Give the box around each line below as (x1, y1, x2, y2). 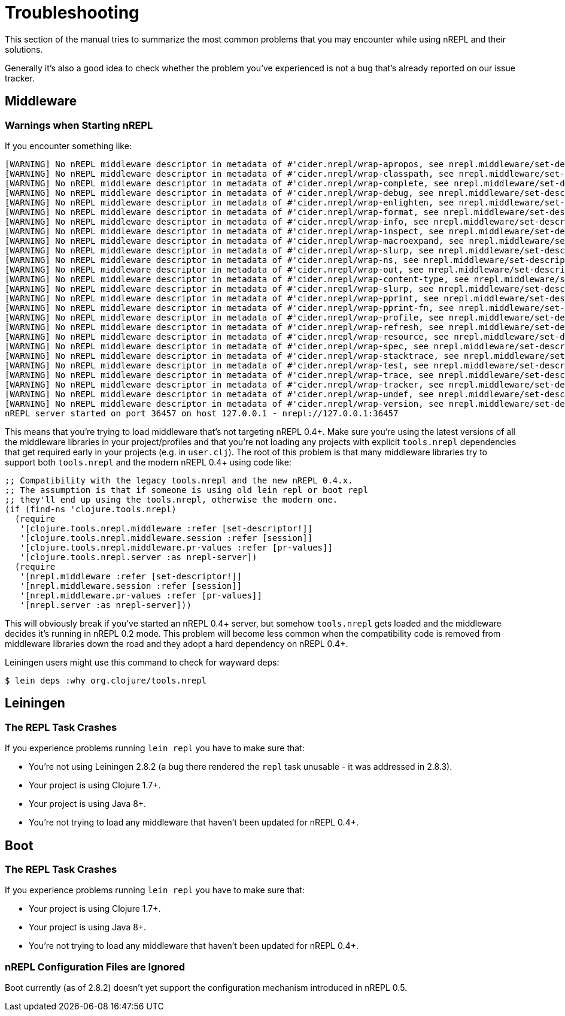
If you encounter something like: (5, 140, 132, 151)
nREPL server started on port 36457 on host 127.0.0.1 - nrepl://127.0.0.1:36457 (5, 408, 399, 418)
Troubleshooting (5, 2, 139, 23)
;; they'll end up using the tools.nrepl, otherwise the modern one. (5, 494, 338, 504)
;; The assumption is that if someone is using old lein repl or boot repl (5, 485, 368, 495)
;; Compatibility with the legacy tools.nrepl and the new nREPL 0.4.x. (5, 475, 353, 485)
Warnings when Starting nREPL (5, 119, 153, 131)
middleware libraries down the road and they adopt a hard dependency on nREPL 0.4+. (5, 638, 348, 649)
